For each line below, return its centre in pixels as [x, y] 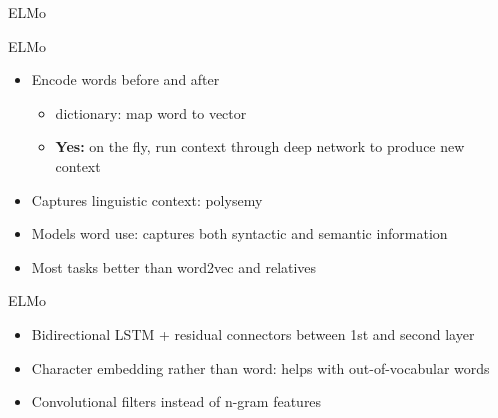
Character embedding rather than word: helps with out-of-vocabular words [260, 367]
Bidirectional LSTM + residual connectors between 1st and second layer [253, 333]
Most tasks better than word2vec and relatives [174, 266]
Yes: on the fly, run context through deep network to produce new [260, 146]
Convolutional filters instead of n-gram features [176, 401]
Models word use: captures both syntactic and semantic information [239, 233]
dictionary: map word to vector [151, 112]
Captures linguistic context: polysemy [147, 199]
